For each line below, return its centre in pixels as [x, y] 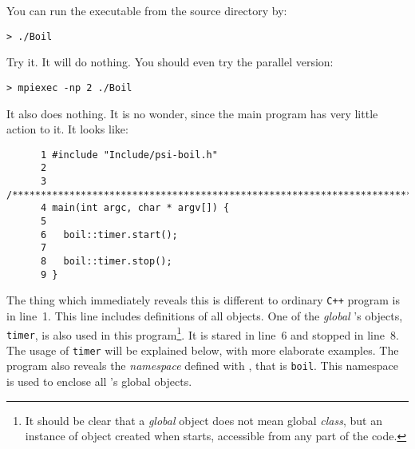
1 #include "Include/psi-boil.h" [129, 155]
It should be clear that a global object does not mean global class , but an [204, 420]
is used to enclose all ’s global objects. [99, 381]
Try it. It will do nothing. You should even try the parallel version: [170, 62]
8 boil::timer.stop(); [106, 261]
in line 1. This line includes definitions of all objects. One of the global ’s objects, [205, 315]
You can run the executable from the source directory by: [147, 10]
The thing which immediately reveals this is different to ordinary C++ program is [203, 300]
